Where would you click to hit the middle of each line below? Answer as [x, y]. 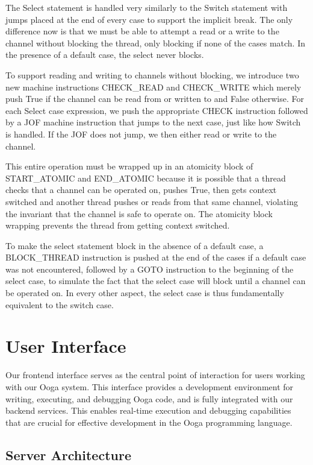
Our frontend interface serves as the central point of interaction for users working [155, 375]
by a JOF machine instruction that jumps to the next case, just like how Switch [153, 122]
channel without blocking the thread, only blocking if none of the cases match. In [155, 43]
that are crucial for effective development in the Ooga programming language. [149, 422]
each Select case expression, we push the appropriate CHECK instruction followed [157, 110]
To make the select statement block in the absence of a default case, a [135, 245]
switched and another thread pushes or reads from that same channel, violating [152, 201]
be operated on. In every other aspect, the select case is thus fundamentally [145, 293]
